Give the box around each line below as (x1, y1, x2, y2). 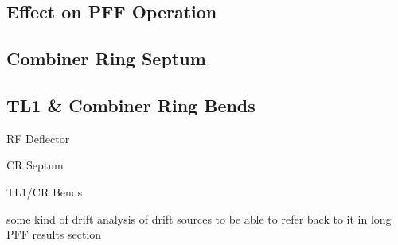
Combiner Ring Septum (6, 46, 206, 71)
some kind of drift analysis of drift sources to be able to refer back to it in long (6, 210, 392, 227)
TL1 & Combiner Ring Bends (6, 92, 256, 117)
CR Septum (6, 157, 64, 173)
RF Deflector (6, 130, 70, 146)
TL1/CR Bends (6, 183, 83, 200)
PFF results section (6, 226, 102, 243)
